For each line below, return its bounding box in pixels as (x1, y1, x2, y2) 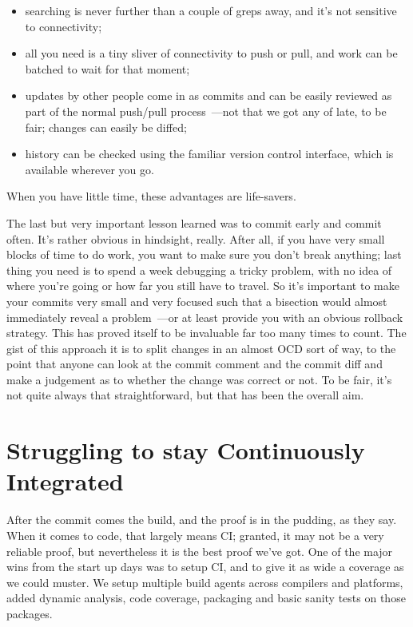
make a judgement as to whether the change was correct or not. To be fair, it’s (6, 371, 392, 387)
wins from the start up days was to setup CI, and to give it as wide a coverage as (6, 558, 404, 575)
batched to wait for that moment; (25, 60, 190, 77)
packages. (6, 605, 53, 621)
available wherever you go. (25, 161, 154, 177)
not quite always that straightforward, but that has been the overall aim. (6, 387, 364, 403)
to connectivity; (25, 18, 102, 34)
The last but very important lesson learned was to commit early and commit (6, 214, 382, 231)
